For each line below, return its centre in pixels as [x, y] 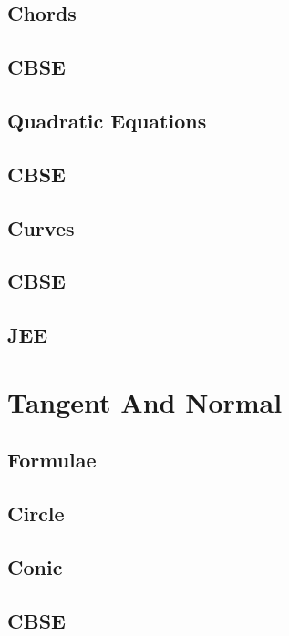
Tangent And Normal [145, 401]
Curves [41, 227]
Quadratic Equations [107, 120]
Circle [36, 513]
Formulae [52, 460]
